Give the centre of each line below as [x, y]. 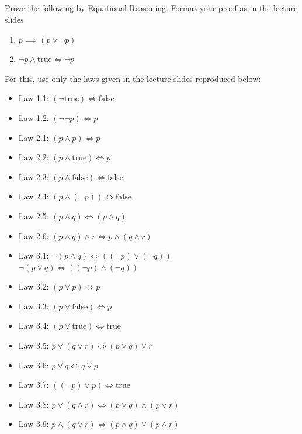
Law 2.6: [34, 235]
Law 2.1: [34, 137]
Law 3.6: [34, 365]
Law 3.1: [34, 255]
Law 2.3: [34, 176]
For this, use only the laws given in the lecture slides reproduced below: [133, 78]
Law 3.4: [34, 325]
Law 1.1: [34, 98]
